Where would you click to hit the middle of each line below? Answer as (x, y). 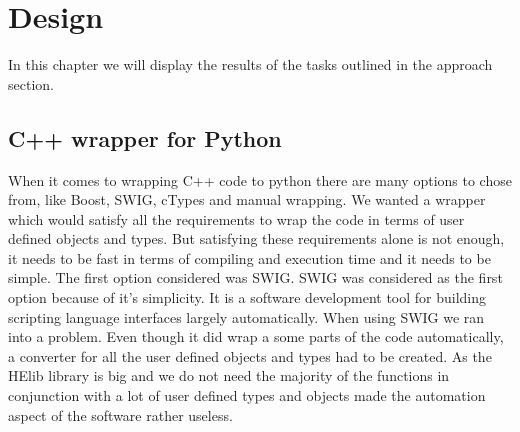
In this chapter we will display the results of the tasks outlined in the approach (250, 64)
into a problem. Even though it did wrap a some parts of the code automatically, (256, 336)
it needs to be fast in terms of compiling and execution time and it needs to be (249, 257)
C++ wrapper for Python (145, 137)
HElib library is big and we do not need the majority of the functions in (229, 375)
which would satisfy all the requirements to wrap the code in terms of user (236, 218)
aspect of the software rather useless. (120, 414)
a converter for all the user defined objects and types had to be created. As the (250, 355)
